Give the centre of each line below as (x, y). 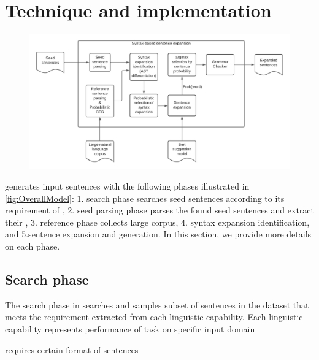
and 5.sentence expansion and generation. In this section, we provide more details (158, 234)
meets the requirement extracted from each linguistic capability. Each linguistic (154, 317)
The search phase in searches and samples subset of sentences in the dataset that (157, 304)
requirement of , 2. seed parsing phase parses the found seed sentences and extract (159, 210)
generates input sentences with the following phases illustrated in (127, 186)
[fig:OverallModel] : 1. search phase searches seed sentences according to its (145, 198)
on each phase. (33, 246)
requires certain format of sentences (72, 349)
